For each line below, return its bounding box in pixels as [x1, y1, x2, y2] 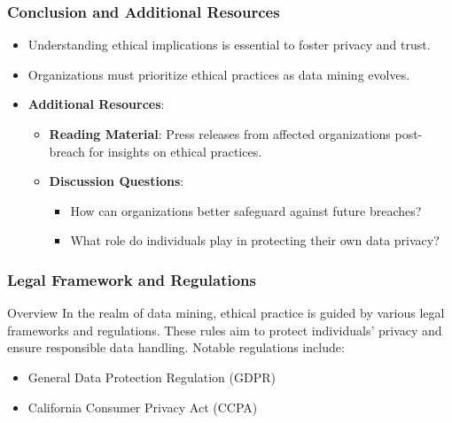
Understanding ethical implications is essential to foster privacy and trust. [27, 35, 431, 54]
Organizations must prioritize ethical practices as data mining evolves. [27, 65, 410, 83]
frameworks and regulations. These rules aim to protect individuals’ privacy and [7, 320, 442, 339]
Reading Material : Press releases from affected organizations [49, 125, 391, 142]
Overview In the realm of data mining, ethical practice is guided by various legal [7, 304, 445, 322]
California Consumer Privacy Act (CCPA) [27, 397, 258, 416]
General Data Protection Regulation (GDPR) [27, 367, 276, 386]
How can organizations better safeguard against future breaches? [70, 201, 422, 219]
